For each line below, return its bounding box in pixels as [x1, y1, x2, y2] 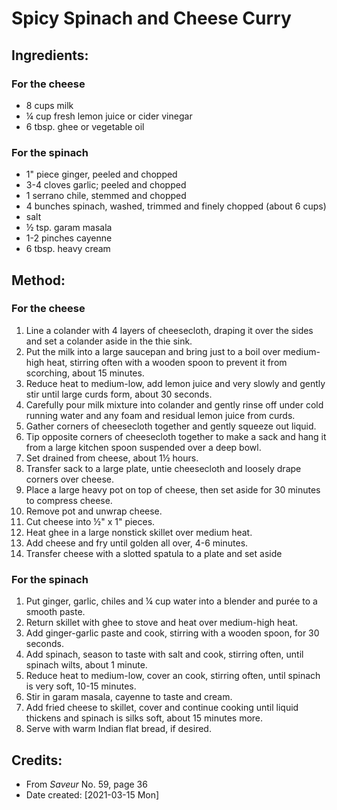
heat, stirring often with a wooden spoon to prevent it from [46, 356, 288, 368]
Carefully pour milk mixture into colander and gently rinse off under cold [25, 398, 324, 411]
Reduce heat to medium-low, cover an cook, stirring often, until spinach [25, 670, 321, 682]
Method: [11, 272, 66, 289]
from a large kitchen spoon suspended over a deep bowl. [25, 441, 262, 453]
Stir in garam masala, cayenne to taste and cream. [25, 691, 233, 703]
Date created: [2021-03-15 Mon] [25, 788, 160, 801]
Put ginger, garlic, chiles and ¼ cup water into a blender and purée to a [25, 595, 318, 607]
